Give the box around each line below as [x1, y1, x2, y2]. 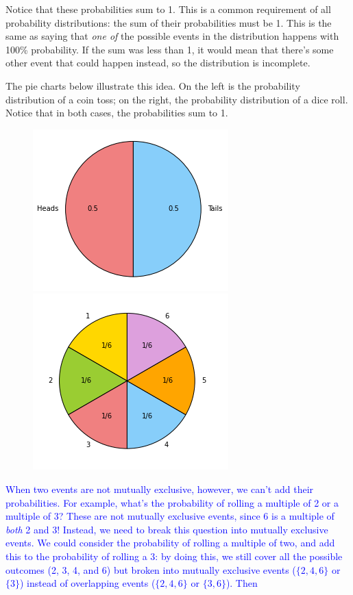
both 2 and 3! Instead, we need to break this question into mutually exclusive [5, 522, 328, 536]
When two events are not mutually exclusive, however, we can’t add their [5, 481, 314, 496]
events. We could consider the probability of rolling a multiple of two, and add [5, 535, 335, 550]
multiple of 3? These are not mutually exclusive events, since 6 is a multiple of [5, 509, 334, 523]
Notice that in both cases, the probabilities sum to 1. [5, 105, 228, 120]
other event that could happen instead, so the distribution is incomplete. [5, 55, 311, 70]
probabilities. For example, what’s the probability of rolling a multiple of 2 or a [5, 495, 339, 509]
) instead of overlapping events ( [20, 576, 156, 590]
